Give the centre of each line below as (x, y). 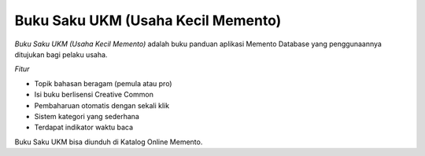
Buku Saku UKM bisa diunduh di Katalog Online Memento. (109, 142)
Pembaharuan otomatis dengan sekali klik (102, 105)
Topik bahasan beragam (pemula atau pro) (103, 83)
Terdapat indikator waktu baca (84, 127)
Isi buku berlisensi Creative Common (94, 95)
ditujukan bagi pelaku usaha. (61, 54)
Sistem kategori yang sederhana (87, 116)
